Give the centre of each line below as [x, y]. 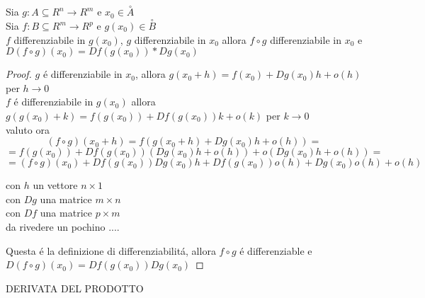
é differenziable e [276, 250]
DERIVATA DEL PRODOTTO [75, 288]
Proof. [19, 74]
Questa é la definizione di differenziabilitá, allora [111, 250]
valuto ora [28, 129]
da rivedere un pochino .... [63, 226]
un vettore [55, 185]
